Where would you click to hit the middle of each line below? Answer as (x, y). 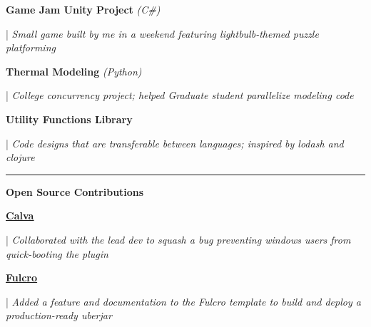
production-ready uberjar (59, 315)
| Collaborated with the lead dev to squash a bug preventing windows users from (178, 239)
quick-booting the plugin (57, 253)
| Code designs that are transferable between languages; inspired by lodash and (175, 143)
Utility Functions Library (69, 119)
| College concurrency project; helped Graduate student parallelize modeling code (180, 95)
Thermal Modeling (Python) (74, 71)
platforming (31, 47)
